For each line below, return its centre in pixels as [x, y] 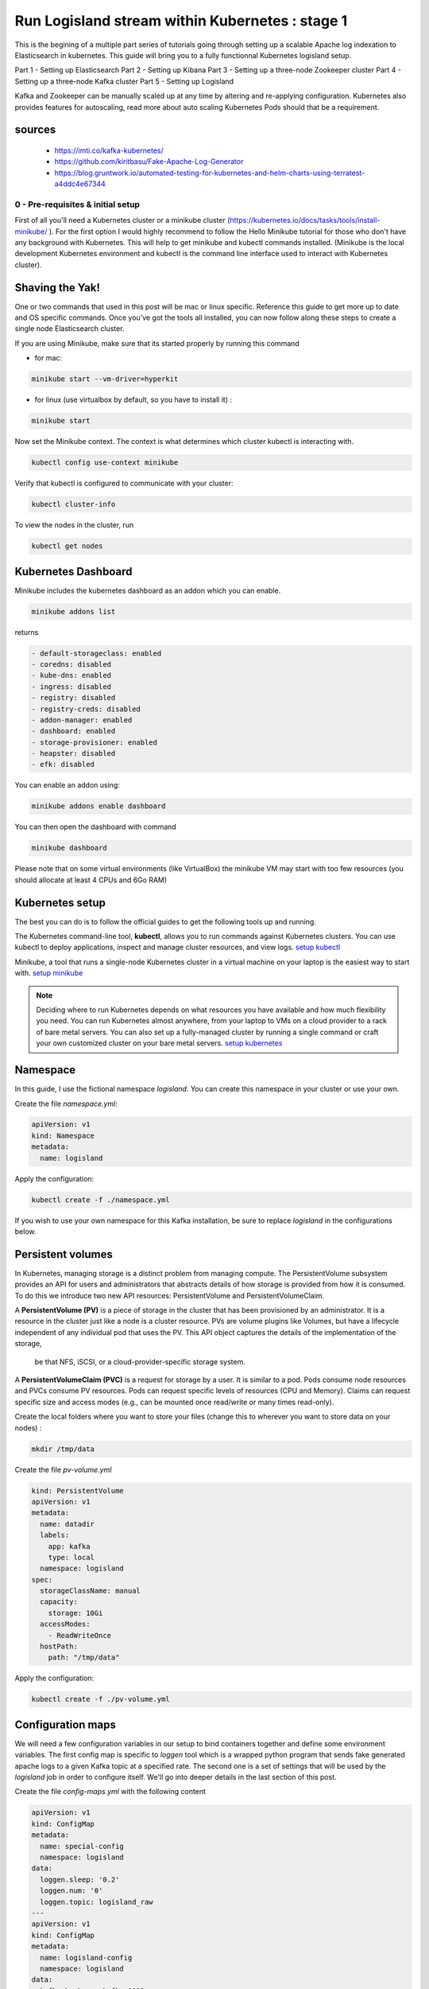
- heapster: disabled [73, 753]
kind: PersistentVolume [78, 1491]
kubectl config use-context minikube [105, 463]
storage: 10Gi [75, 1613]
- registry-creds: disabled [86, 709]
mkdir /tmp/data [63, 1449]
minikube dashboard [69, 848]
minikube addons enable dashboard [99, 806]
